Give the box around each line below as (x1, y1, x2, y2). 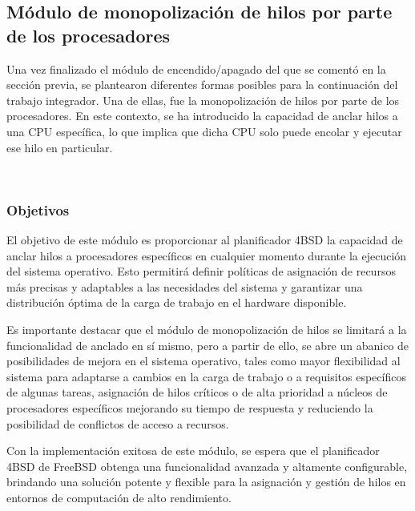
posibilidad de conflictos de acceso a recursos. (6, 415, 229, 432)
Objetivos (6, 199, 70, 219)
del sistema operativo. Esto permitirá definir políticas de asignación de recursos (6, 263, 396, 280)
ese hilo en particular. (6, 139, 113, 155)
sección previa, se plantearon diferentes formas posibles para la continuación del (6, 76, 398, 93)
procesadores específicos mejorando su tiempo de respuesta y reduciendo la (6, 399, 373, 416)
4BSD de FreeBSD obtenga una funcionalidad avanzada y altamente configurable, (6, 457, 408, 474)
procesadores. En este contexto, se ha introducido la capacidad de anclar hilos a (6, 107, 398, 124)
